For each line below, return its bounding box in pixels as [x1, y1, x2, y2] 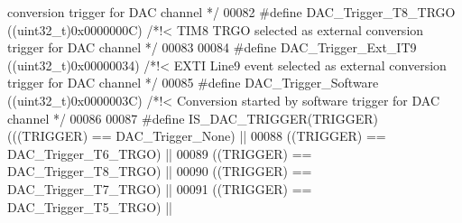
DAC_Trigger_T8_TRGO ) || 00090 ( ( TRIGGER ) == [7, 162, 312, 181]
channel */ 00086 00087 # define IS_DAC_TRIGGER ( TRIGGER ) [7, 108, 378, 127]
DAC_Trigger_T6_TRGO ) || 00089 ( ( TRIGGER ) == [7, 144, 312, 163]
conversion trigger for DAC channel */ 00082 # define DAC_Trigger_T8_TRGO [7, 3, 456, 21]
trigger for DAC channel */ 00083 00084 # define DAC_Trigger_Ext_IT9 [7, 38, 417, 57]
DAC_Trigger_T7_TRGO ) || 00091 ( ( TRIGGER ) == [7, 179, 312, 198]
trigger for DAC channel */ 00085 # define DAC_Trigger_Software [7, 73, 379, 92]
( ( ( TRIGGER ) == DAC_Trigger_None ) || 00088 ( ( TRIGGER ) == [7, 126, 386, 145]
